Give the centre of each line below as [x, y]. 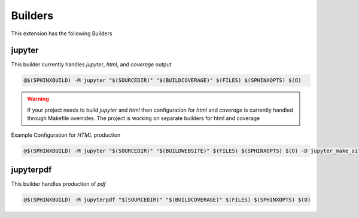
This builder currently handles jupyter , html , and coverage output [91, 65]
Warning [38, 99]
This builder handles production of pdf [58, 184]
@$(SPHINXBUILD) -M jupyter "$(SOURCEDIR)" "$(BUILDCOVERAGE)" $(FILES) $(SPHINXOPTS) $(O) [162, 80]
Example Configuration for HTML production [66, 135]
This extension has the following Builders [62, 33]
